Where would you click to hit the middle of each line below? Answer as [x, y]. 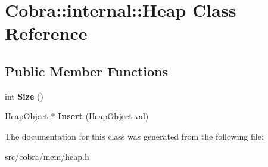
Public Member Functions [86, 71]
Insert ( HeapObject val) [103, 116]
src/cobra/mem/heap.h [47, 156]
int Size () [24, 96]
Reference [46, 33]
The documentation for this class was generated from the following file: [134, 136]
